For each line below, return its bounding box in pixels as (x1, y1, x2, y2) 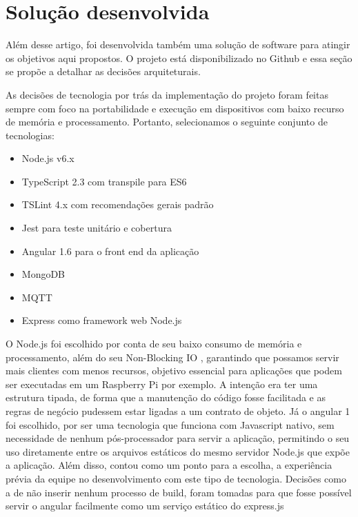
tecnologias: (6, 128, 54, 142)
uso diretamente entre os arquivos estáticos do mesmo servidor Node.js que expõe (6, 444, 350, 458)
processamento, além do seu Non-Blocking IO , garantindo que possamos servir (6, 349, 339, 364)
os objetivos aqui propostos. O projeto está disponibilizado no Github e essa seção (6, 50, 352, 65)
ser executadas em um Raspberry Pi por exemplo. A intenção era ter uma (6, 376, 318, 391)
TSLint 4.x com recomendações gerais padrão (21, 197, 214, 212)
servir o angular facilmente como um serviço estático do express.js (6, 498, 284, 513)
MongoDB (21, 267, 66, 281)
